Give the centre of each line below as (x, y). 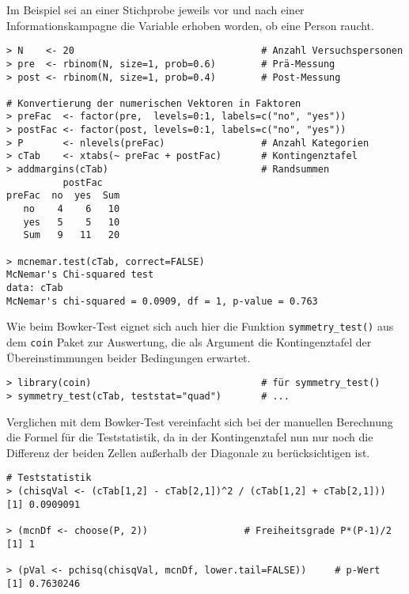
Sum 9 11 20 (72, 235)
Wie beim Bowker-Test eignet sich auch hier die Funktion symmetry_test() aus (200, 326)
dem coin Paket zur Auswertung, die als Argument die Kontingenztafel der (189, 341)
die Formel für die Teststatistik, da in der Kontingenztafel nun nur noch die (190, 437)
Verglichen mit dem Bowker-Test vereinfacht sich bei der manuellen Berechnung (200, 421)
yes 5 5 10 (72, 222)
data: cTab (35, 288)
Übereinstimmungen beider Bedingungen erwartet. (129, 357)
